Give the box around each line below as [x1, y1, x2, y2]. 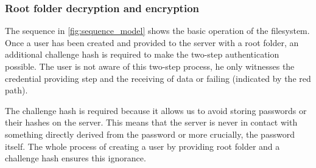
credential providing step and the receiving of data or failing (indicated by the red [5, 72, 311, 84]
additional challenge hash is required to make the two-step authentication [5, 48, 279, 61]
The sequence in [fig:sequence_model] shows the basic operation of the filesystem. [5, 24, 310, 37]
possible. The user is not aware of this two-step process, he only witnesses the [5, 60, 295, 72]
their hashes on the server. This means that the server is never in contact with [5, 116, 298, 129]
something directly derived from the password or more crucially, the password [5, 127, 295, 140]
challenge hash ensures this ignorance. [5, 152, 146, 164]
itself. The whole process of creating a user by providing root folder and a [5, 139, 280, 152]
